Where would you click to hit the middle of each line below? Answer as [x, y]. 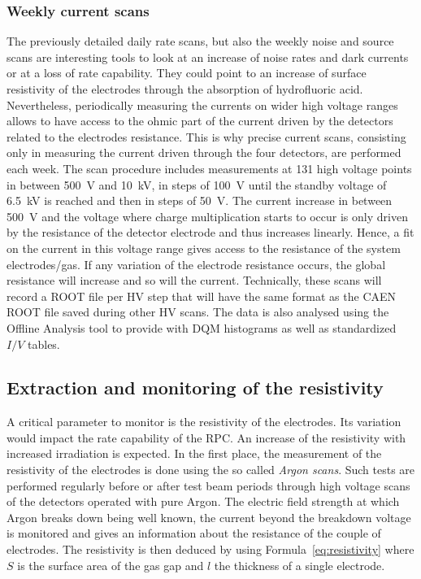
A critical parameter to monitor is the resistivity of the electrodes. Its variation [204, 422]
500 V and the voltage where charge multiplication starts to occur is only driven [207, 216]
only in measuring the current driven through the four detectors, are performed [204, 152]
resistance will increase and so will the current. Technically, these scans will [194, 280]
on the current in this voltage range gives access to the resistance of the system [204, 248]
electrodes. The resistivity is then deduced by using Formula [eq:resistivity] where [210, 549]
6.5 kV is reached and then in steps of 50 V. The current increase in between [200, 200]
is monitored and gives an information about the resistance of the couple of [194, 533]
